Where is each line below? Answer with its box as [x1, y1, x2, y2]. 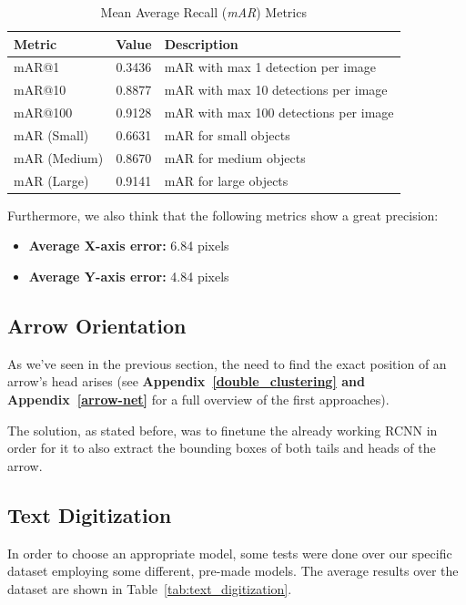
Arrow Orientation [7, 311, 187, 339]
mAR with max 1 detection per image [164, 57, 377, 77]
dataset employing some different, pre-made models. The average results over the [7, 561, 459, 580]
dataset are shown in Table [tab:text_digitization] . [7, 579, 292, 598]
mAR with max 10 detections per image [164, 80, 388, 99]
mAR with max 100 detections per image [164, 103, 394, 122]
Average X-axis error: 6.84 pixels [28, 236, 229, 255]
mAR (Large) [14, 170, 89, 190]
